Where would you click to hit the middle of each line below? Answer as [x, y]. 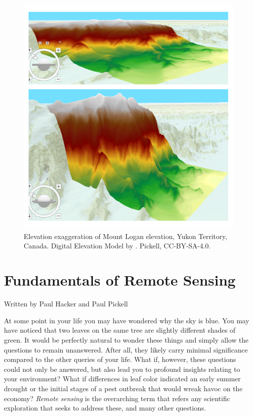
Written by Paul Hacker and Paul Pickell [66, 304]
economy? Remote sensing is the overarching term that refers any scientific [117, 398]
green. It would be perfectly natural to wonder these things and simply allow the [126, 339]
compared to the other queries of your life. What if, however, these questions [120, 359]
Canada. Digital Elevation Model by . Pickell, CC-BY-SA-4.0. [117, 246]
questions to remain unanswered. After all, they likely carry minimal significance [126, 349]
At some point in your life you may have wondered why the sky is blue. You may [127, 320]
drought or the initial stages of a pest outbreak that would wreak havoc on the [123, 388]
